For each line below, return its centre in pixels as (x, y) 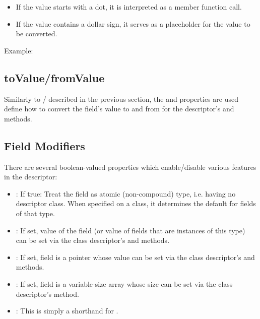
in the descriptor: (31, 177)
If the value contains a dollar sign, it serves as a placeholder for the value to (133, 23)
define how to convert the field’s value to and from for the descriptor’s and (119, 109)
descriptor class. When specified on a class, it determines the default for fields (136, 203)
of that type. (35, 213)
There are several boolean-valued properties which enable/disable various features (130, 167)
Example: (19, 50)
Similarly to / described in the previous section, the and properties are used (121, 99)
